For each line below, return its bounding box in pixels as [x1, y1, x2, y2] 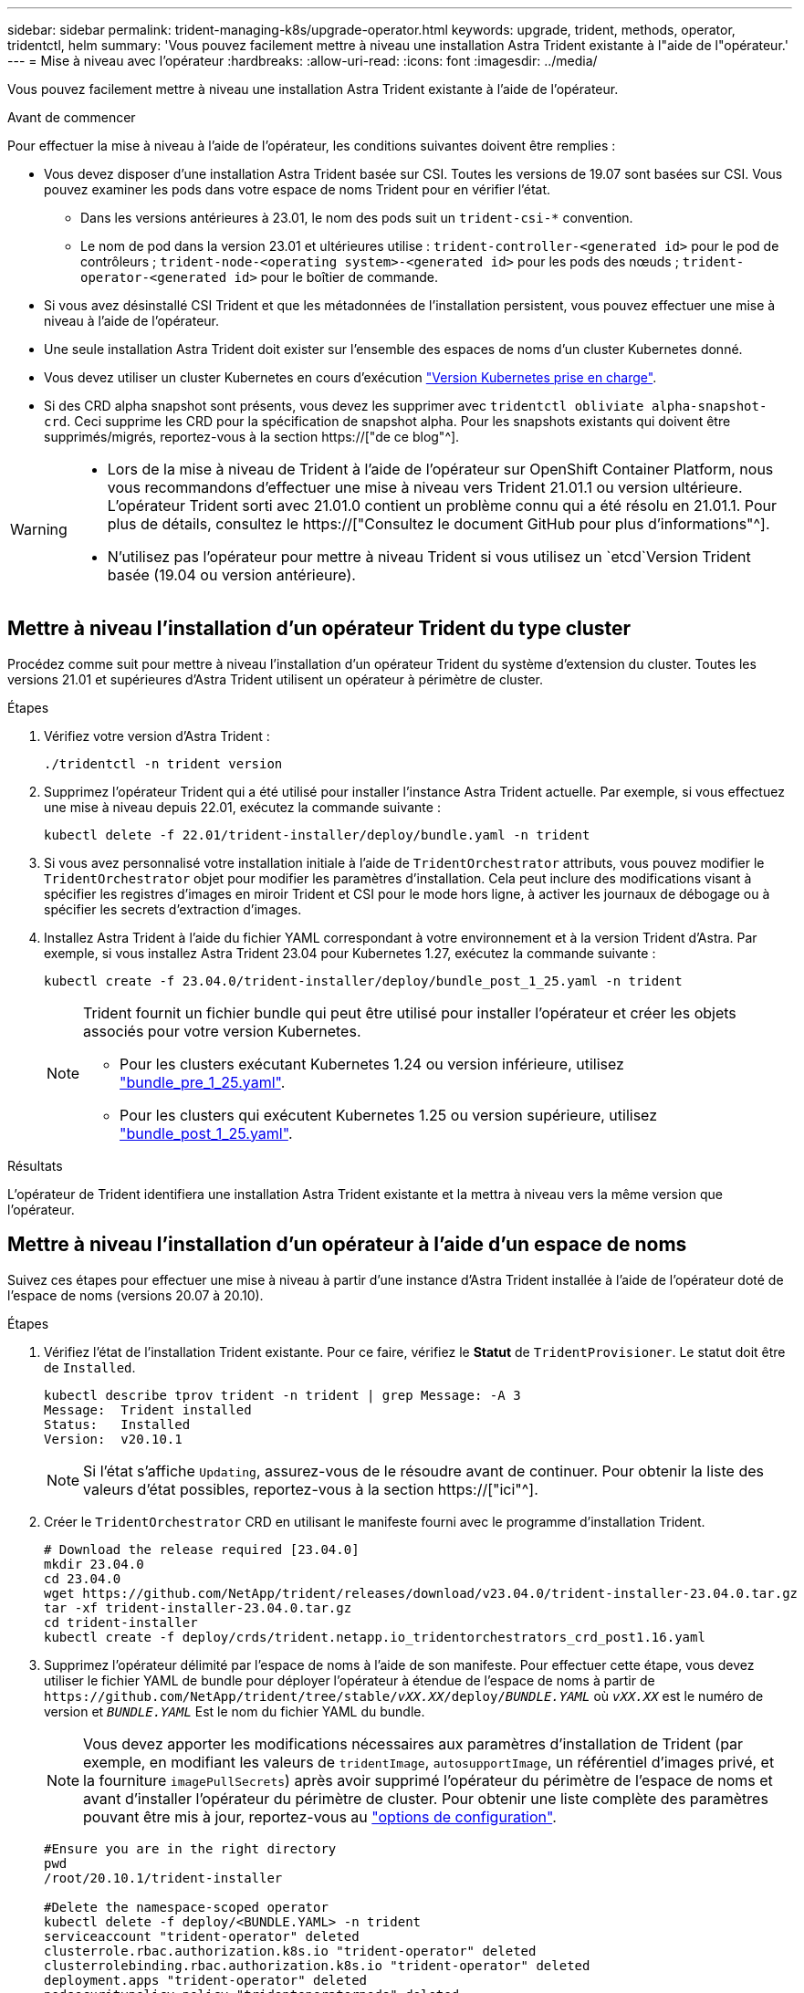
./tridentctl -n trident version [44, 756, 283, 771]
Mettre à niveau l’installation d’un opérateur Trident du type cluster [7, 617, 632, 641]
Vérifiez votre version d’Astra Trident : [44, 727, 270, 744]
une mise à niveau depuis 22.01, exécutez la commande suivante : [44, 798, 441, 815]
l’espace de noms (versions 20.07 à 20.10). [7, 1287, 264, 1303]
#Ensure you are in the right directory [44, 1841, 337, 1856]
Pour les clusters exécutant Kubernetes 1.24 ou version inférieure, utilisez [120, 1054, 624, 1073]
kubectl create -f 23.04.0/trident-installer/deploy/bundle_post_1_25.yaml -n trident [44, 973, 683, 988]
